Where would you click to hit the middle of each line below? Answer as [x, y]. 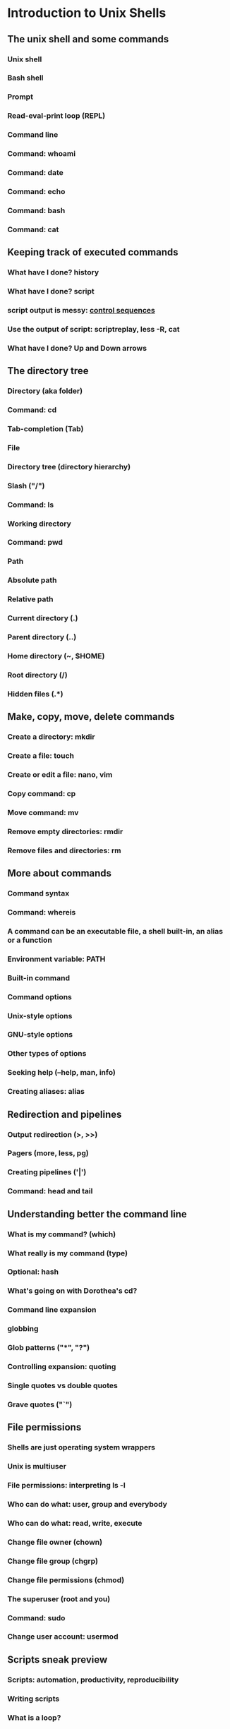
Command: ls [31, 505]
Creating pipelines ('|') [47, 1172]
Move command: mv [43, 812]
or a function [30, 940]
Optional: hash [33, 1272]
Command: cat [33, 229]
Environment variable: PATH [56, 959]
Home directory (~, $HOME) [56, 656]
